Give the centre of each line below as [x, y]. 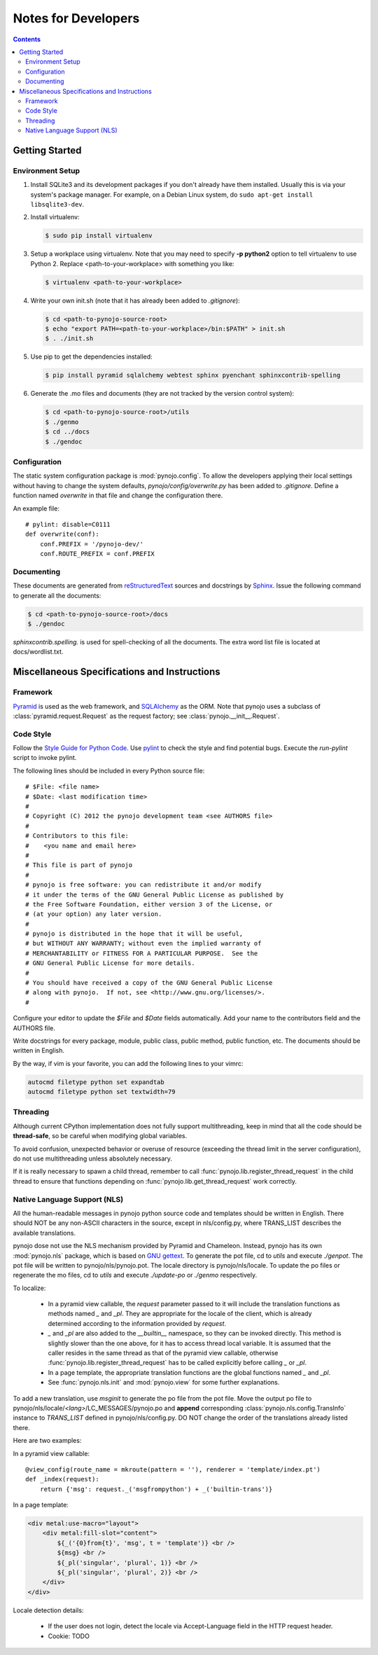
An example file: [36, 508]
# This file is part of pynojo [79, 865]
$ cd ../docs [68, 432]
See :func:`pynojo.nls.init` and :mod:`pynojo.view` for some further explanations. [164, 1383]
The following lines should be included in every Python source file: [109, 770]
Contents [27, 39]
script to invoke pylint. [45, 758]
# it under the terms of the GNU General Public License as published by [155, 894]
